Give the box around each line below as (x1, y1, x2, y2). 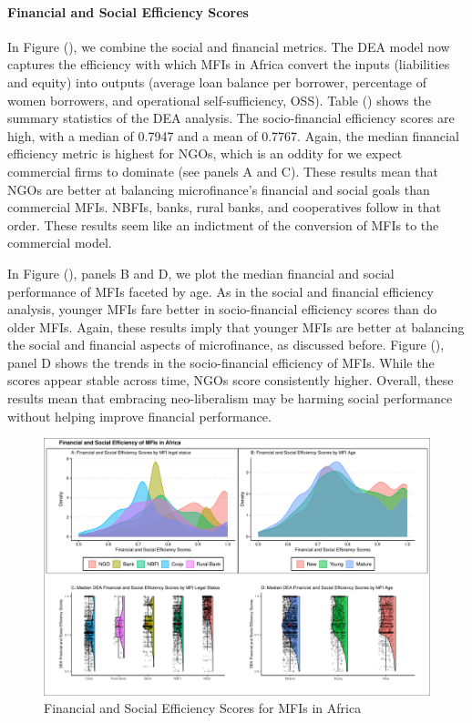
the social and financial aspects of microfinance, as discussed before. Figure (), (7, 335, 445, 354)
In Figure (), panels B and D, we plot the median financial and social (7, 263, 395, 282)
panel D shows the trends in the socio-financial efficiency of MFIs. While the (7, 352, 435, 372)
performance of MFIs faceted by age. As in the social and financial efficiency (7, 281, 434, 300)
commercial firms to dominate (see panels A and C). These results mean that (7, 161, 439, 180)
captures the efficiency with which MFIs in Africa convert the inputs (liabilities (7, 55, 450, 74)
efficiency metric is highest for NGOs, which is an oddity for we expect (7, 144, 403, 163)
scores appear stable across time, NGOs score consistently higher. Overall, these (7, 371, 454, 390)
